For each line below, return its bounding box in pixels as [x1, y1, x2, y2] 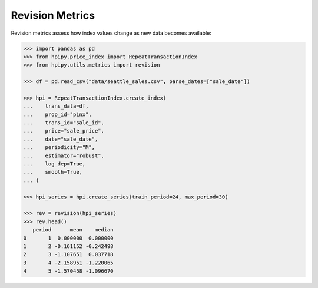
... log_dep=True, [23, 161, 86, 167]
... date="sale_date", [23, 135, 98, 143]
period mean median [32, 227, 114, 233]
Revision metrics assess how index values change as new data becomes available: [11, 29, 212, 37]
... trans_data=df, [23, 103, 89, 110]
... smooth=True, [23, 168, 82, 176]
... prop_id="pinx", [23, 111, 92, 118]
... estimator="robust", [23, 152, 104, 159]
